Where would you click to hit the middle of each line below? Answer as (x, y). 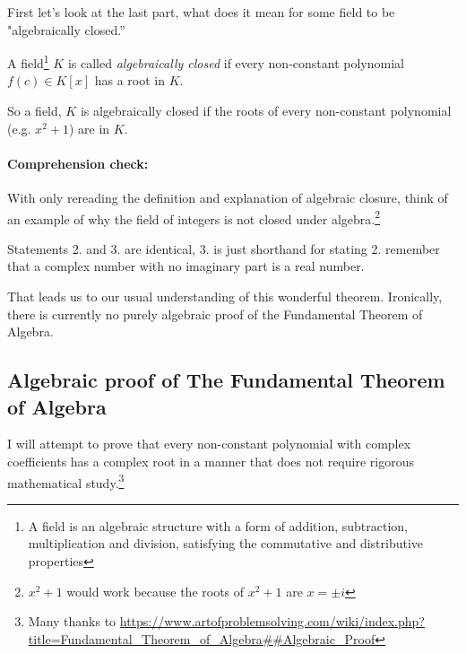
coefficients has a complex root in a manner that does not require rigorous (211, 462)
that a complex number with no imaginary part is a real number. (186, 266)
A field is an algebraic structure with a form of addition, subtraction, (218, 525)
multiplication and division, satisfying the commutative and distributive (226, 543)
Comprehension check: (78, 163)
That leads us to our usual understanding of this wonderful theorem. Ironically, (225, 296)
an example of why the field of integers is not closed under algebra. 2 (194, 217)
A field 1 (28, 61)
